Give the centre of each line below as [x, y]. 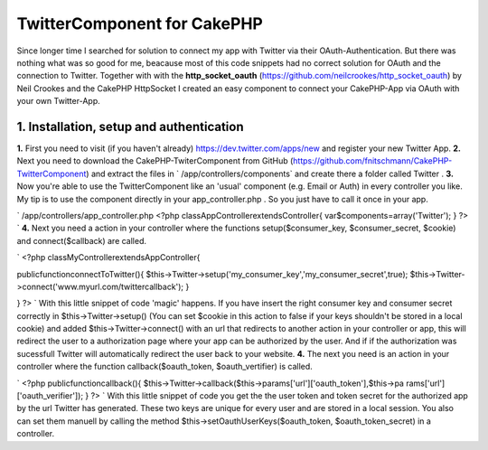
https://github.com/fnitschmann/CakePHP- [372, 161]
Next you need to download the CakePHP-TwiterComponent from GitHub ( [155, 161]
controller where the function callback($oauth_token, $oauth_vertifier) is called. [165, 367]
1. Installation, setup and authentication [130, 127]
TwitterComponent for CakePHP [140, 23]
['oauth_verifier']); [50, 396]
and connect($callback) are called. [82, 240]
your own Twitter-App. [58, 101]
